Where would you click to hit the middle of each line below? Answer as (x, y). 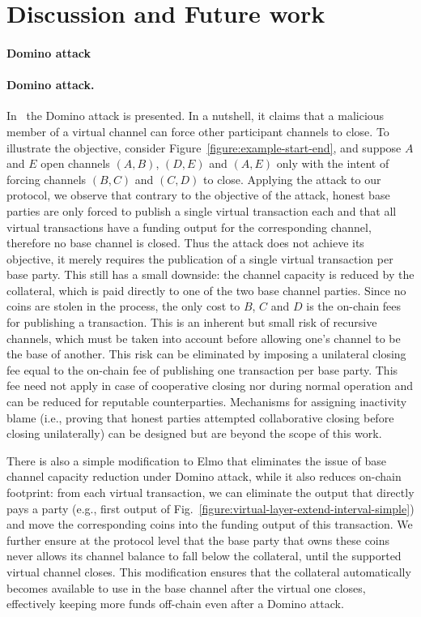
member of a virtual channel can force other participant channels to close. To (198, 131)
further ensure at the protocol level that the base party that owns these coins (198, 540)
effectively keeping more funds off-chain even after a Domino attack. (175, 604)
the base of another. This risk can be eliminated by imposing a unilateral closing (206, 354)
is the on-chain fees (354, 306)
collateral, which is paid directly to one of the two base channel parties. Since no (206, 290)
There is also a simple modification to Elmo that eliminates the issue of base (196, 460)
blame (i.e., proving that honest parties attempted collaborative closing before (200, 417)
